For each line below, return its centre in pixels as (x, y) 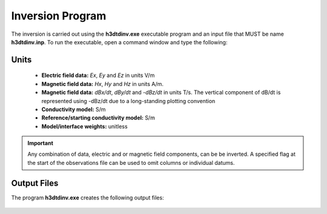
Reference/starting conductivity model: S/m (98, 118)
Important (41, 143)
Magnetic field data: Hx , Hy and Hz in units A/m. (102, 84)
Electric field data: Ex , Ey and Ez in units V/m (98, 75)
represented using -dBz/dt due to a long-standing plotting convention (128, 101)
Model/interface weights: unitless (84, 126)
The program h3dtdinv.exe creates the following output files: (88, 198)
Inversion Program (59, 16)
